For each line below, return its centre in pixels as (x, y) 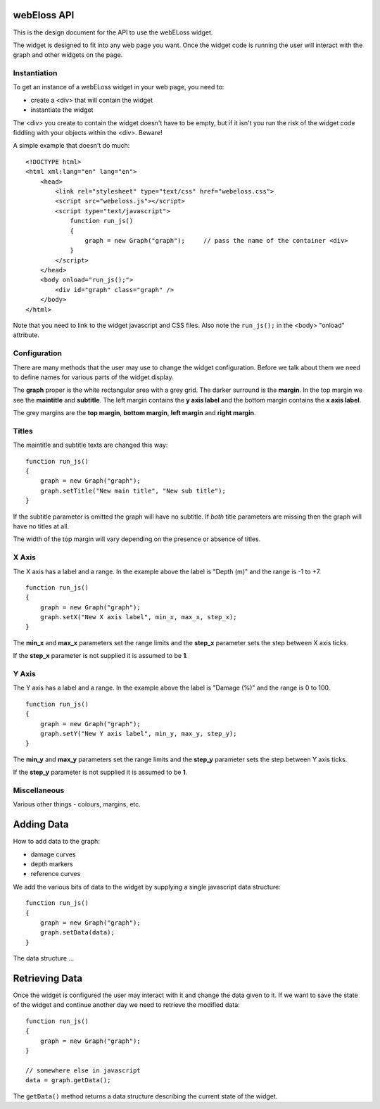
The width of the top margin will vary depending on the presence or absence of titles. (137, 539)
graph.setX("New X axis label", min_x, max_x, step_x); (138, 617)
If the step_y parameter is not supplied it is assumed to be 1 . (100, 772)
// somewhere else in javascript (83, 1070)
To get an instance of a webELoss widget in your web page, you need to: (119, 87)
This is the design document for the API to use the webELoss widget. (113, 32)
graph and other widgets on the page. (68, 55)
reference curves (56, 874)
